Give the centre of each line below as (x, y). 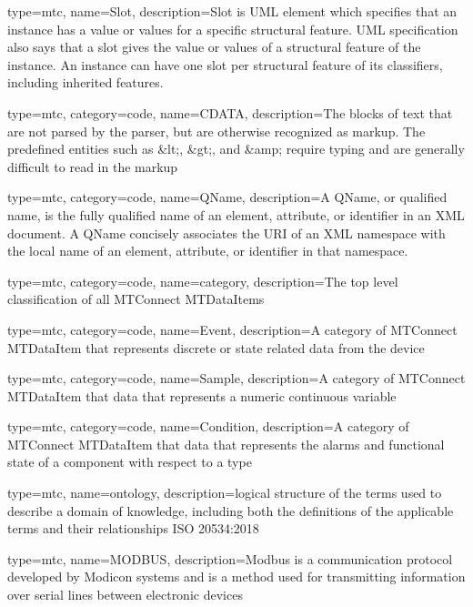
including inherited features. (86, 82)
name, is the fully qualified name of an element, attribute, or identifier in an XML (236, 214)
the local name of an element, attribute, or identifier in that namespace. (208, 251)
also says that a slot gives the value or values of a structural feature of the (214, 47)
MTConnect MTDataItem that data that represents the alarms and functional (226, 444)
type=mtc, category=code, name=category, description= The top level (203, 281)
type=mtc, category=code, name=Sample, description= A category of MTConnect (236, 378)
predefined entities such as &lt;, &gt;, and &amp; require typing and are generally (236, 149)
